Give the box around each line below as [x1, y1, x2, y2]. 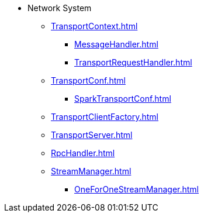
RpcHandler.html [51, 148, 115, 158]
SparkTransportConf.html [74, 94, 171, 104]
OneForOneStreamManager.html [74, 184, 199, 194]
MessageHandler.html [74, 39, 158, 49]
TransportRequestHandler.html [74, 57, 192, 67]
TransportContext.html [51, 21, 138, 31]
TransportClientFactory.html [51, 112, 159, 122]
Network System [27, 3, 92, 13]
